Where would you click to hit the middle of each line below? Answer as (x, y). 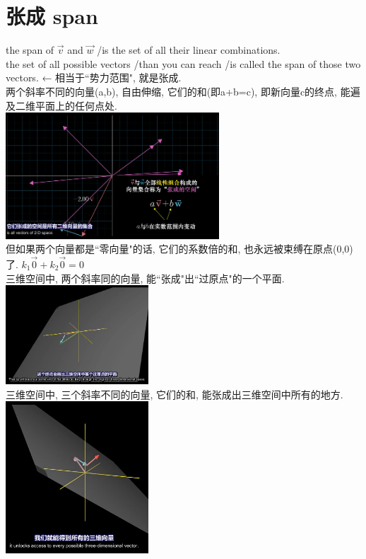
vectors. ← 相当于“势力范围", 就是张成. (94, 77)
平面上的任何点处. (76, 105)
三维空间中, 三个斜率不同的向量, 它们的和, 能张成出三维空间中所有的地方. (175, 394)
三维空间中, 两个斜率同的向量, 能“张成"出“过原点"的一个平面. (145, 278)
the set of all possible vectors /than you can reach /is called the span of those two (183, 63)
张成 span (52, 16)
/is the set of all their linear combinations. (189, 50)
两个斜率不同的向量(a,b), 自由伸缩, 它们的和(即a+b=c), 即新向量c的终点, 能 (178, 91)
